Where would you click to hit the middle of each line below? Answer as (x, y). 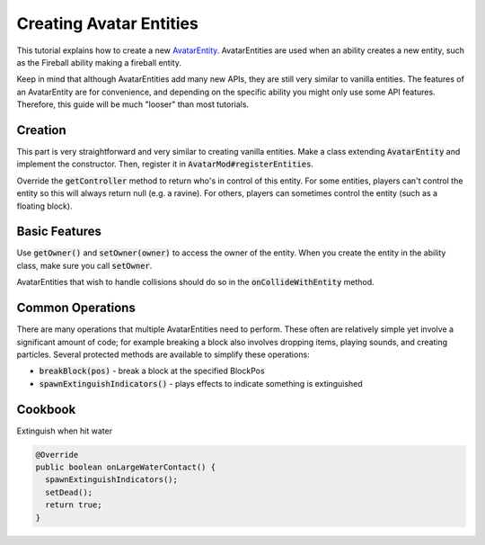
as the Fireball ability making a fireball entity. (99, 62)
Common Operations (76, 308)
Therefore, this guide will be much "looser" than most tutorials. (133, 104)
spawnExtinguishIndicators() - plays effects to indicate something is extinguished (201, 383)
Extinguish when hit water (64, 431)
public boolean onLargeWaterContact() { (125, 467)
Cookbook (46, 409)
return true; (74, 505)
